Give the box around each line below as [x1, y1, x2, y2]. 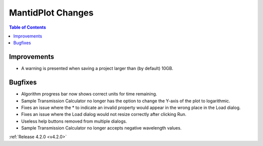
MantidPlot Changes [9, 7, 94, 18]
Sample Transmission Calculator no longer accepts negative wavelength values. [21, 125, 182, 131]
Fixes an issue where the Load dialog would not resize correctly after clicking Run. [21, 111, 187, 117]
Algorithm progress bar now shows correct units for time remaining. [21, 91, 157, 97]
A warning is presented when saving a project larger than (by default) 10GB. [21, 66, 173, 72]
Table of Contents [9, 24, 46, 30]
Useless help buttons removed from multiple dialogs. [21, 118, 127, 124]
